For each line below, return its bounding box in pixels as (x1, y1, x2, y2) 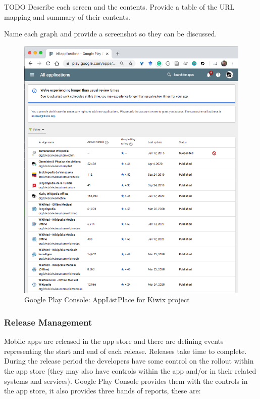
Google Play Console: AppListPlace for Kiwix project (24, 294, 190, 305)
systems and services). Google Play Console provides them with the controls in (4, 375, 248, 386)
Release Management (4, 315, 92, 328)
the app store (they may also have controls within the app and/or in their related (4, 365, 256, 376)
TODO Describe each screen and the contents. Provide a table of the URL (4, 2, 235, 12)
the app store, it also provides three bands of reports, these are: (4, 385, 201, 396)
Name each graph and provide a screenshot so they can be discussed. (4, 28, 217, 39)
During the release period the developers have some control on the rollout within (4, 355, 254, 366)
